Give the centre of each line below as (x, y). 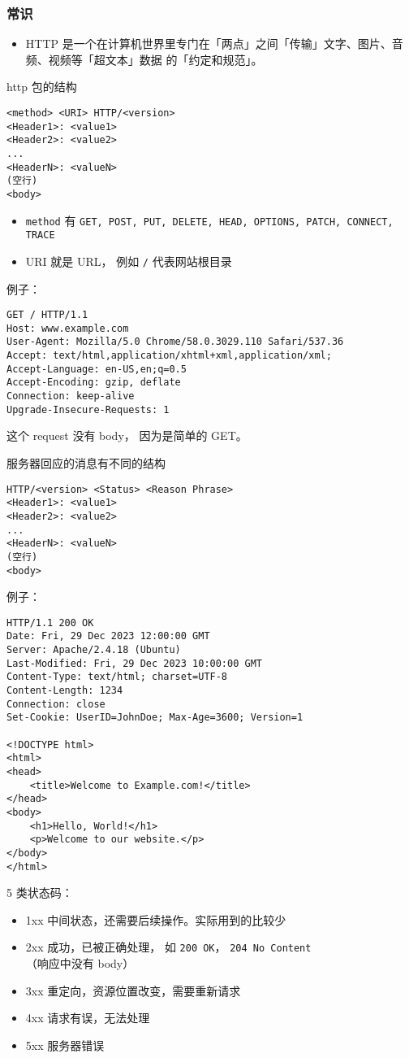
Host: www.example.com (68, 328)
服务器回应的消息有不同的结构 (86, 463)
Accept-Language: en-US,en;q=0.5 (97, 369)
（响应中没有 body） (80, 963)
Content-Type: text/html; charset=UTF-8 (117, 677)
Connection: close (56, 704)
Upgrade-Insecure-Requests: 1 (88, 409)
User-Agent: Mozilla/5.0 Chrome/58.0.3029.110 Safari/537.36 (175, 342)
